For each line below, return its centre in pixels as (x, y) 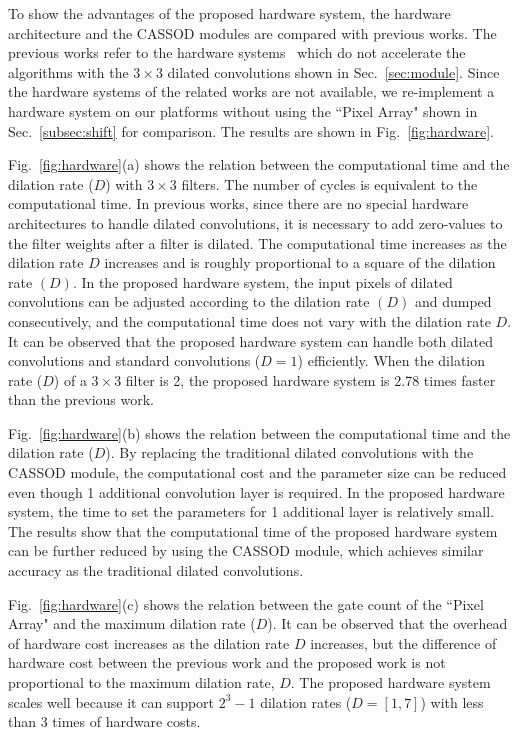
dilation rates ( (306, 701)
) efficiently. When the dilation (391, 360)
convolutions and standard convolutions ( (134, 360)
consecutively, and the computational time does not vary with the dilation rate (249, 320)
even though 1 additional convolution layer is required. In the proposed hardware (256, 491)
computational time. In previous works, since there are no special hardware (238, 203)
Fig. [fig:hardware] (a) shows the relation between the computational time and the (259, 164)
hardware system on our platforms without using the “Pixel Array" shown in (243, 110)
